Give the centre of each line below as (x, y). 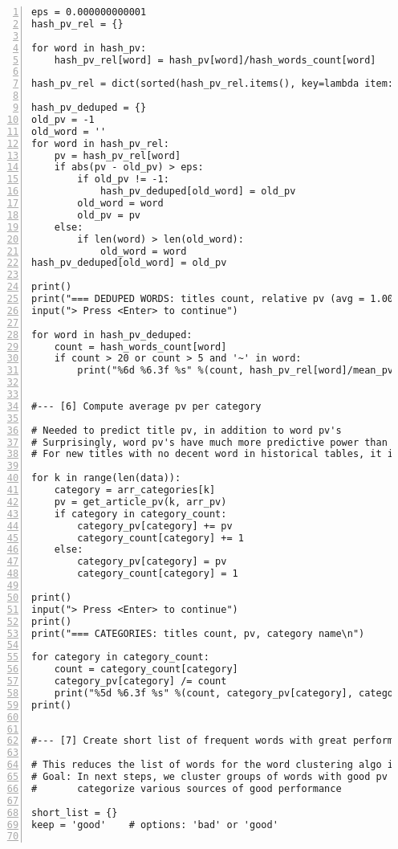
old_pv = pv (109, 215)
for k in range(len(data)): (106, 478)
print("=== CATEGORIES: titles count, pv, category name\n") (198, 633)
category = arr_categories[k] (135, 490)
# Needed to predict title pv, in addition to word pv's (187, 430)
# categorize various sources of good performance (187, 788)
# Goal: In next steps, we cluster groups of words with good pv (209, 777)
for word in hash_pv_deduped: (112, 335)
